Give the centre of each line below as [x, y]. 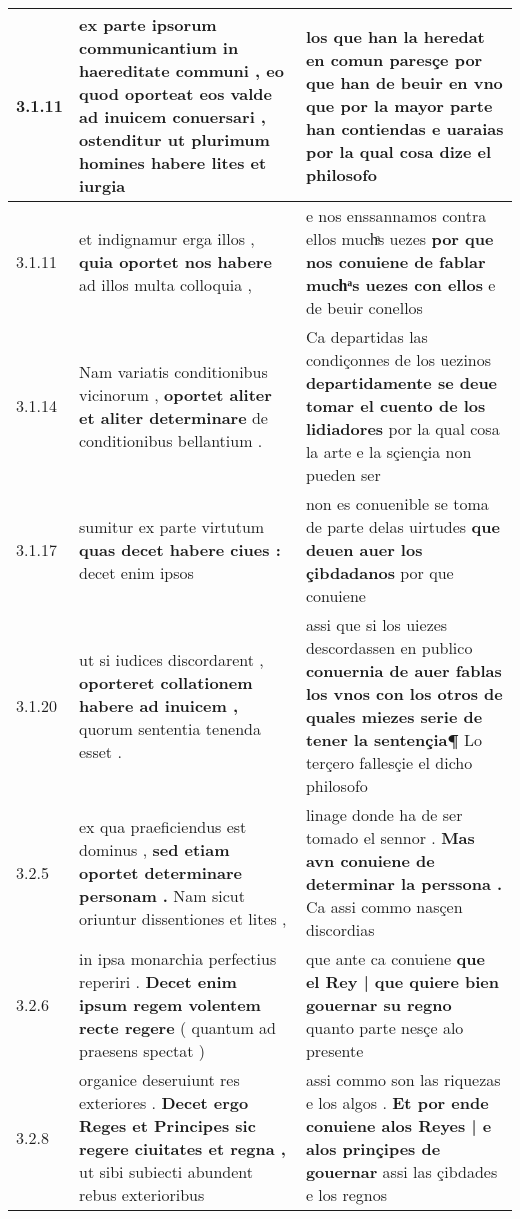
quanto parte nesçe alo [384, 1027]
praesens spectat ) [142, 1050]
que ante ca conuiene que [395, 958]
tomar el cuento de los [395, 405]
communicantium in [159, 47]
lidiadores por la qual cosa [402, 428]
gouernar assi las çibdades [401, 1171]
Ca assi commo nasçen [384, 906]
